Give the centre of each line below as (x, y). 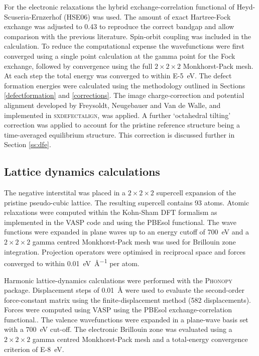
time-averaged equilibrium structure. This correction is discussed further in (119, 134)
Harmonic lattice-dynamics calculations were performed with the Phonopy (118, 280)
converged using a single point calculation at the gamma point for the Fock (120, 55)
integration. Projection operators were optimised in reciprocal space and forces (125, 251)
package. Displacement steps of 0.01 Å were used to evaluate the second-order (124, 290)
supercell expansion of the (196, 193)
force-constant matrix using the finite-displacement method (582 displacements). (128, 300)
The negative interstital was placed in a (65, 193)
